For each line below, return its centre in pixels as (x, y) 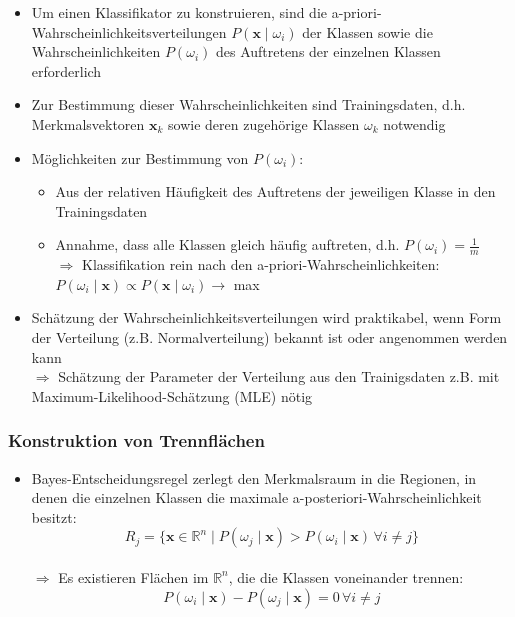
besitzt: (54, 516)
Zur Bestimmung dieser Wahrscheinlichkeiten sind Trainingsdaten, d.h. (248, 104)
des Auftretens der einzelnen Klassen (328, 51)
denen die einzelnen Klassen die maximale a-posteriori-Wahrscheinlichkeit (256, 497)
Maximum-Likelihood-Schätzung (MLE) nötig (172, 395)
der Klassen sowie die (367, 31)
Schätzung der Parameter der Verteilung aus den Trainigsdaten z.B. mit (279, 376)
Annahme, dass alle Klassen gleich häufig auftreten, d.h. (227, 244)
